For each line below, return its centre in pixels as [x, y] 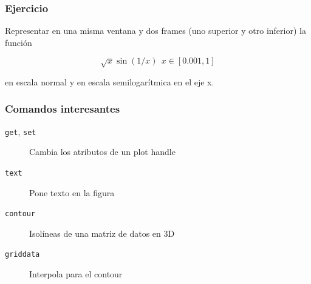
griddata [22, 255]
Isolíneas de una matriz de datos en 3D [102, 233]
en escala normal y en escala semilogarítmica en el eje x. [110, 81]
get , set [21, 131]
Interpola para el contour [76, 274]
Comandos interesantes [63, 109]
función [19, 42]
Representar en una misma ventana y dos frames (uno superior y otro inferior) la [155, 31]
